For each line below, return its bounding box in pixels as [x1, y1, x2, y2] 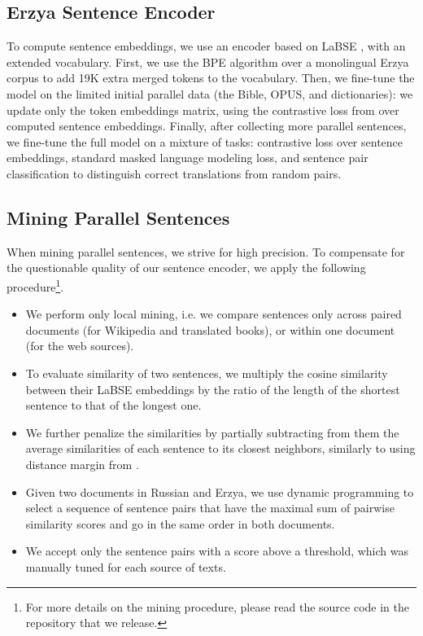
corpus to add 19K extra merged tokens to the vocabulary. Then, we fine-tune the [7, 69, 415, 86]
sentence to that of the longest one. [25, 397, 202, 414]
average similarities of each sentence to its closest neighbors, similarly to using [25, 440, 416, 457]
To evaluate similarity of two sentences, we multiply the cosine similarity [25, 364, 388, 381]
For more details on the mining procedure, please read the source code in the [25, 598, 409, 615]
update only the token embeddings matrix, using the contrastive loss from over [7, 101, 399, 118]
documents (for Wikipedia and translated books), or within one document [25, 321, 395, 338]
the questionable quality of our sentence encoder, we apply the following [7, 259, 366, 276]
